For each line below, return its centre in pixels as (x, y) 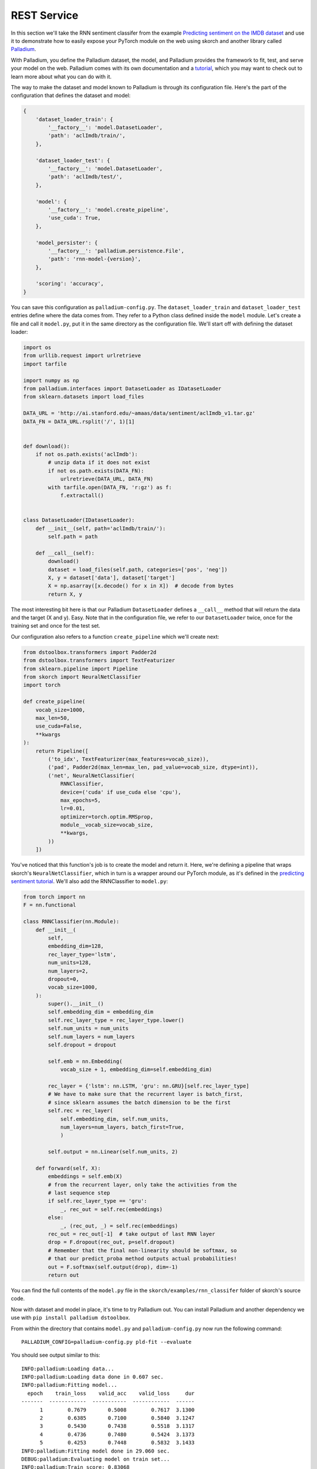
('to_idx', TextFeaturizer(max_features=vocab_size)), (129, 759)
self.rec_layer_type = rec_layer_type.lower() (116, 1020)
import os (37, 348)
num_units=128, (70, 963)
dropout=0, (63, 979)
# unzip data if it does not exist (99, 462)
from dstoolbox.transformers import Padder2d (90, 652)
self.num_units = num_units (88, 1029)
